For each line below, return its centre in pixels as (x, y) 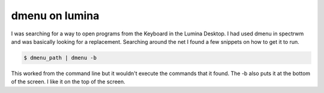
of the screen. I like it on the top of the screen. (68, 82)
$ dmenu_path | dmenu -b (60, 58)
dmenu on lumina (55, 16)
